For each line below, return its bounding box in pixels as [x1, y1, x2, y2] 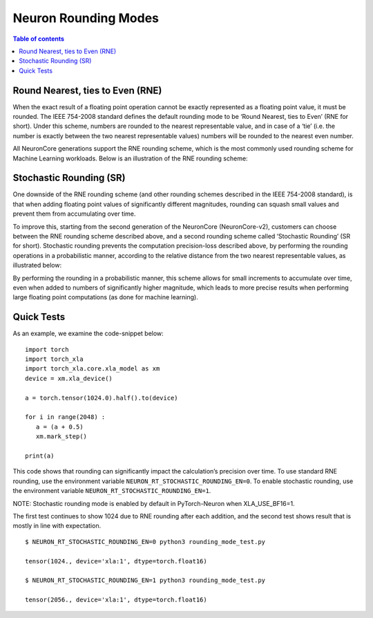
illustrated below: [12, 261, 62, 270]
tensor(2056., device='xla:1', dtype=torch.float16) [25, 596, 207, 604]
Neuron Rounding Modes [12, 10, 159, 26]
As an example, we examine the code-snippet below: [12, 329, 164, 338]
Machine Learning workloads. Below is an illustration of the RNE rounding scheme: [12, 154, 248, 162]
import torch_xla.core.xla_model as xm [25, 365, 160, 373]
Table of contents [12, 35, 65, 43]
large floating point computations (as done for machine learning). [12, 293, 198, 301]
